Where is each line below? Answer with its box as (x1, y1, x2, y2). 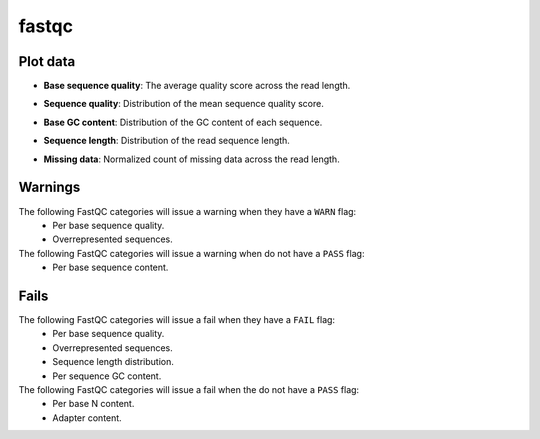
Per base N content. (52, 398, 135, 410)
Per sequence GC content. (52, 370, 162, 382)
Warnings (18, 179, 81, 196)
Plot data (18, 53, 76, 70)
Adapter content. (52, 411, 122, 424)
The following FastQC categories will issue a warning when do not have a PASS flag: (18, 247, 365, 259)
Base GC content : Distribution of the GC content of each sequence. (43, 116, 323, 128)
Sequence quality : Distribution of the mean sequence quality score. (43, 98, 324, 110)
